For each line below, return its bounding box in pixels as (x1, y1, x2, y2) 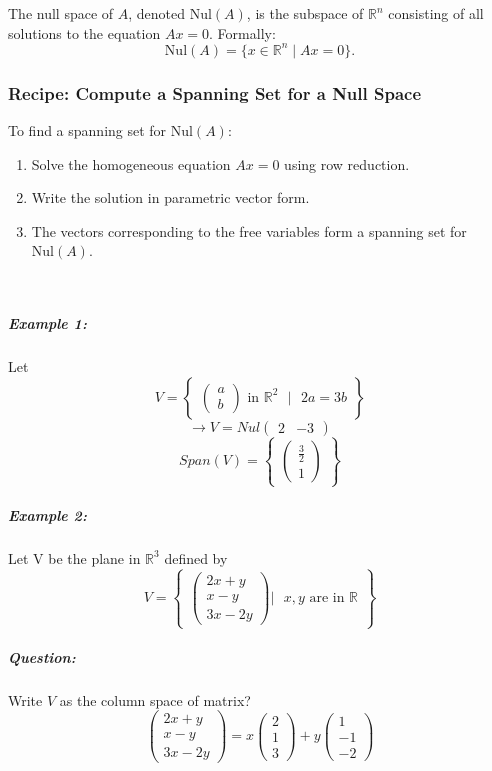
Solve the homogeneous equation (31, 153, 231, 174)
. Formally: (209, 22, 276, 43)
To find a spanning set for (8, 119, 167, 140)
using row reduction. (284, 153, 410, 174)
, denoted (128, 3, 186, 23)
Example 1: (8, 313, 87, 334)
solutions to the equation (8, 22, 161, 43)
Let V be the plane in (8, 547, 141, 568)
